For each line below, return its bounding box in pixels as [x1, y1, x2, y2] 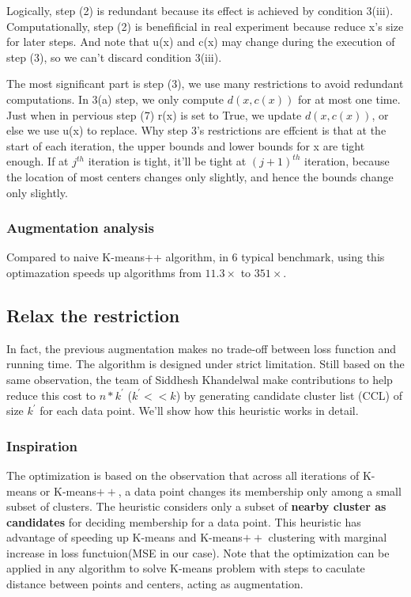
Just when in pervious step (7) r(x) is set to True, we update [6, 106, 302, 123]
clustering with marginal [268, 529, 387, 546]
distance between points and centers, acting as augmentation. [6, 576, 304, 592]
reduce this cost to [6, 386, 96, 403]
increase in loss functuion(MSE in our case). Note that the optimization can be [6, 544, 390, 561]
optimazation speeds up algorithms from [6, 264, 202, 280]
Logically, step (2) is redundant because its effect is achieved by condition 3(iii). [6, 2, 394, 18]
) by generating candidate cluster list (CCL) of [175, 386, 402, 403]
